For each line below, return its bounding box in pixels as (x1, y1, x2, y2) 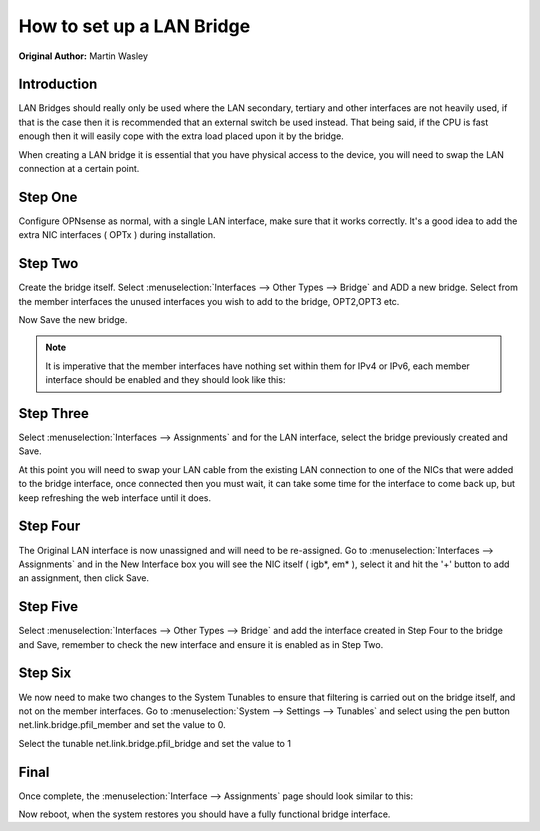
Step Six (18, 665, 72, 682)
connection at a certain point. (18, 163, 140, 175)
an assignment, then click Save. (18, 572, 150, 584)
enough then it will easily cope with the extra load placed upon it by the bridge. (18, 130, 344, 142)
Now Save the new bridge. (18, 314, 128, 325)
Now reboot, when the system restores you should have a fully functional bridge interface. (18, 808, 391, 820)
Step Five (18, 598, 79, 615)
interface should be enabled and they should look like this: (45, 374, 286, 386)
